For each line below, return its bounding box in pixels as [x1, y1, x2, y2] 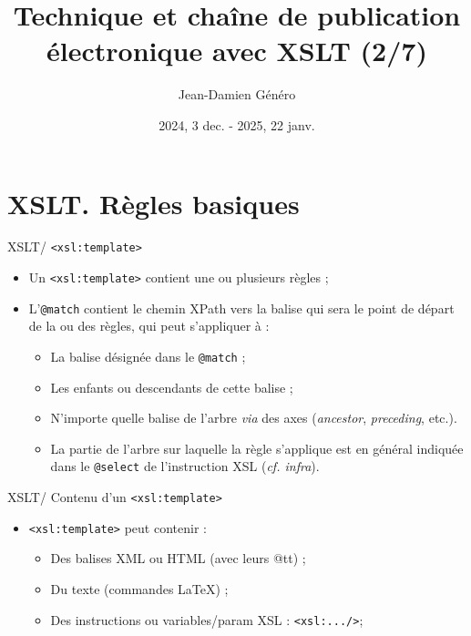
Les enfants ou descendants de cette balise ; [50, 377, 293, 396]
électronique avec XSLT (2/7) [46, 32, 427, 69]
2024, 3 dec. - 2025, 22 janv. [159, 115, 315, 134]
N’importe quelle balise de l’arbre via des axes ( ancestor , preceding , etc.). [50, 408, 457, 427]
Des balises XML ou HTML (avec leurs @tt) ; [50, 549, 306, 568]
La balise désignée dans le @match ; [50, 347, 246, 365]
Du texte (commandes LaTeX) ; [50, 580, 229, 598]
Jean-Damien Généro [178, 85, 296, 104]
